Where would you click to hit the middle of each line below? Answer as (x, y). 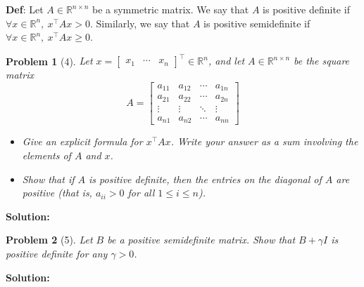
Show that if (48, 179)
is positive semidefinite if (257, 23)
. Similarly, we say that (140, 23)
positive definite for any (57, 253)
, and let (226, 61)
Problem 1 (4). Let (49, 61)
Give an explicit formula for (82, 141)
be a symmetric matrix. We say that (170, 9)
